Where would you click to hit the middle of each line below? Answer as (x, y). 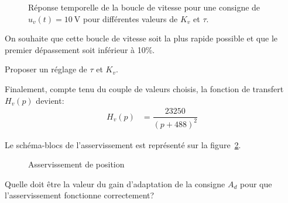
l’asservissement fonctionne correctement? (80, 195)
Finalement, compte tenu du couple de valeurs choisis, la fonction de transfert (144, 88)
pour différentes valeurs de (131, 18)
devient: (50, 100)
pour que (256, 183)
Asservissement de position (76, 164)
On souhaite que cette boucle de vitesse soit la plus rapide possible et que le (141, 38)
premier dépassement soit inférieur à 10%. (80, 49)
